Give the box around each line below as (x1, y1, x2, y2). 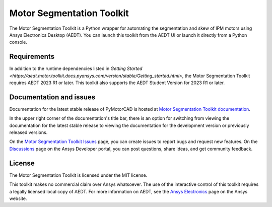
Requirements (9, 52, 55, 61)
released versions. (9, 129, 48, 135)
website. (9, 195, 27, 201)
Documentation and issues (9, 93, 96, 101)
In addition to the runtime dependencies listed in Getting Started (9, 65, 143, 72)
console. (9, 39, 28, 45)
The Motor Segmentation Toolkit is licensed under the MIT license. (9, 172, 148, 178)
